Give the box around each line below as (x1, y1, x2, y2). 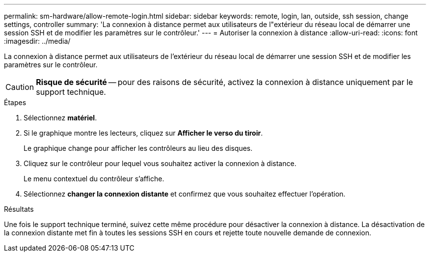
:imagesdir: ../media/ (4, 37, 71, 45)
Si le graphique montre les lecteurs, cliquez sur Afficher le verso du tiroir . (24, 129, 263, 137)
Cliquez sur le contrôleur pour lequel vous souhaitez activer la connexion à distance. (24, 159, 296, 168)
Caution (5, 82, 34, 92)
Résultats (4, 205, 34, 213)
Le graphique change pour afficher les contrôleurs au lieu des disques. (24, 144, 253, 152)
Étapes (4, 98, 27, 107)
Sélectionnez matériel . (24, 114, 97, 122)
